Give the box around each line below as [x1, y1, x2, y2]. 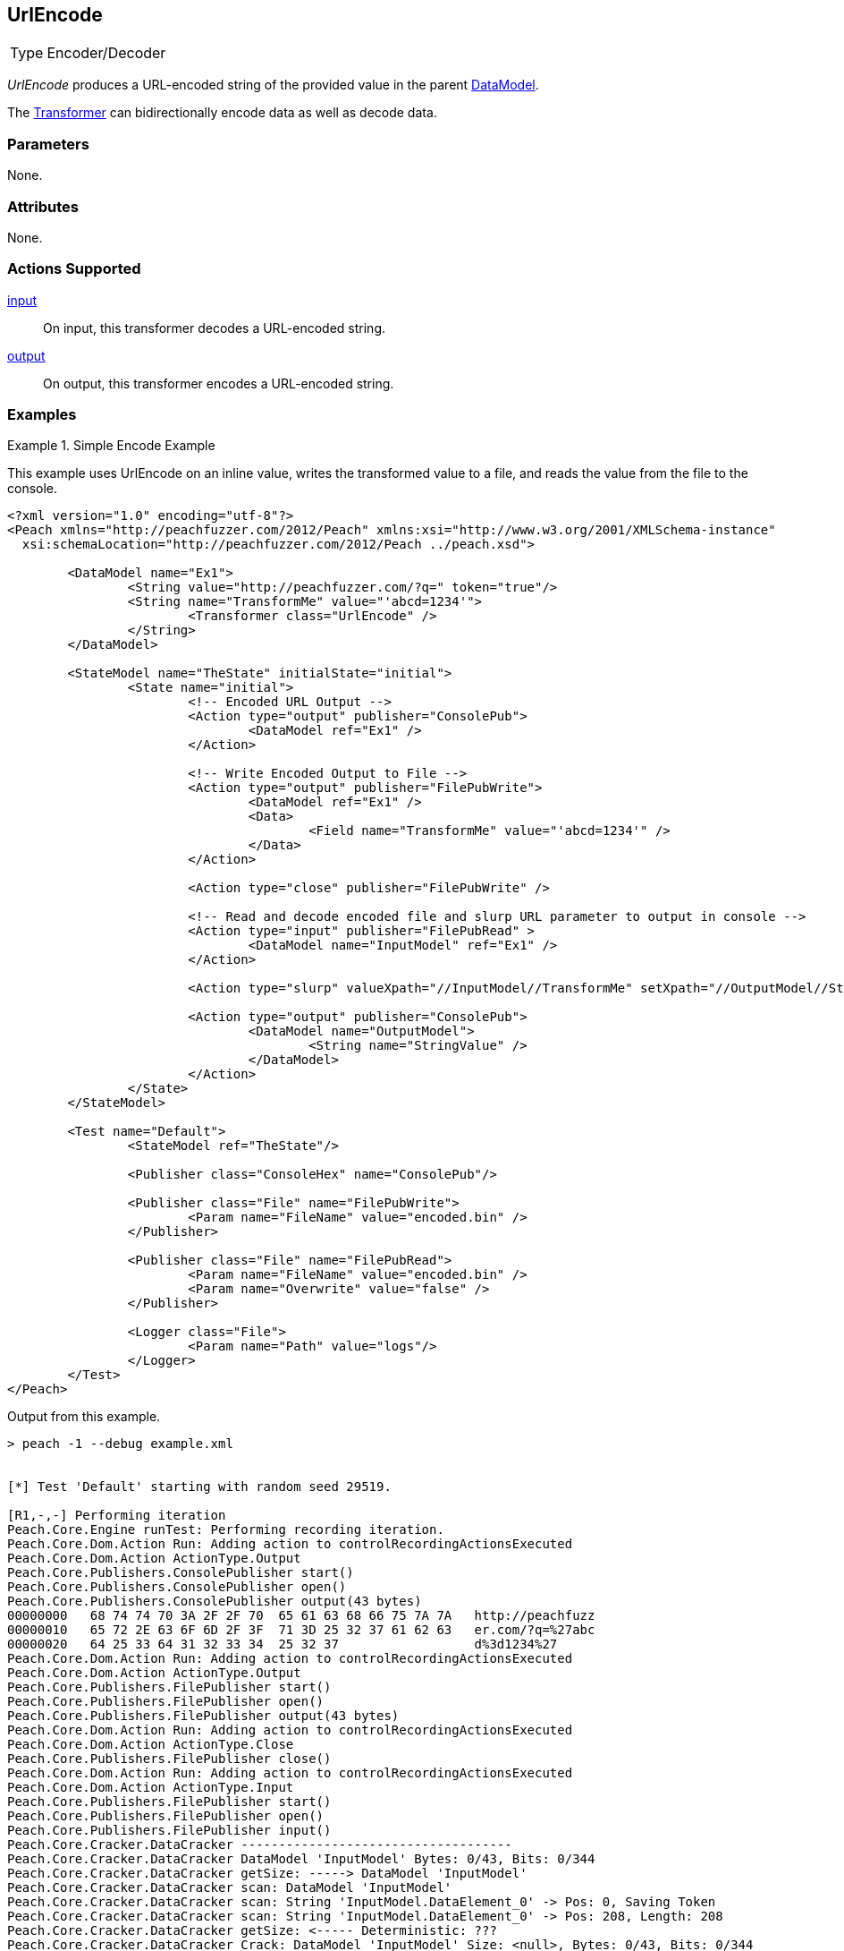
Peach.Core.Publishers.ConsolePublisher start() [7, 1565, 354, 1580]
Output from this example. [7, 1409, 161, 1425]
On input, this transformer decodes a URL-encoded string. [43, 319, 386, 336]
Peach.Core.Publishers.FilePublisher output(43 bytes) [7, 1708, 400, 1724]
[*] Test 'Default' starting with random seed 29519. [7, 1479, 392, 1495]
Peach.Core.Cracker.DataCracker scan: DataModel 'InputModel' [7, 1880, 452, 1896]
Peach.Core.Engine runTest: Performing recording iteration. [7, 1522, 444, 1538]
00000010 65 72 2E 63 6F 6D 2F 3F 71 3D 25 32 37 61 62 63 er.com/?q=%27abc [7, 1623, 595, 1638]
